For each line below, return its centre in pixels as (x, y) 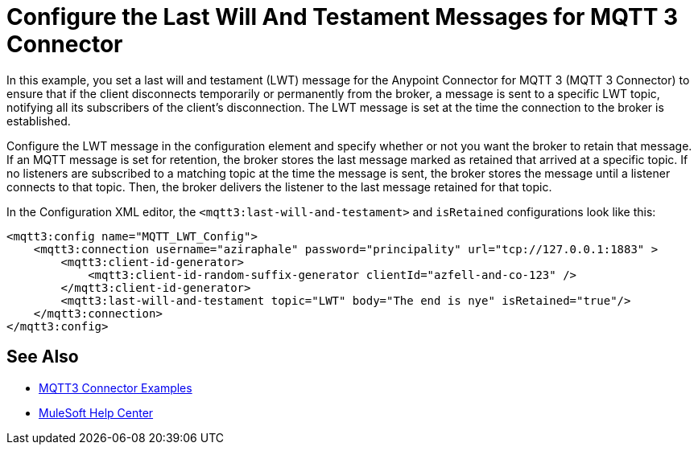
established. (39, 121)
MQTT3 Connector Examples (116, 387)
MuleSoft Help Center (96, 412)
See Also (43, 357)
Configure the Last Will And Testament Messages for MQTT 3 (343, 17)
